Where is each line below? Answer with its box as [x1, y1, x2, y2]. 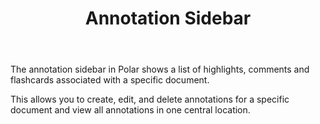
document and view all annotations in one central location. [10, 104, 251, 116]
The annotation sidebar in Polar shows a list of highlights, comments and [10, 63, 310, 76]
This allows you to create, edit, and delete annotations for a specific [10, 93, 290, 106]
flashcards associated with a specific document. [10, 74, 210, 86]
